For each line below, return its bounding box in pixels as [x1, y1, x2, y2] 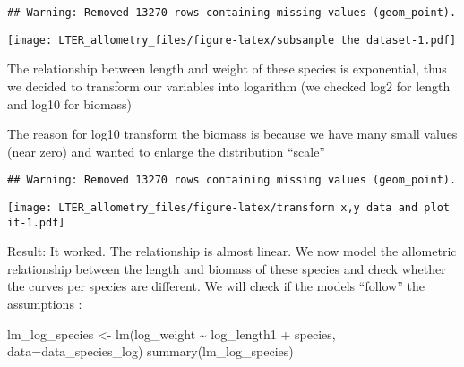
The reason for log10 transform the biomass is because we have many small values [7, 124, 458, 143]
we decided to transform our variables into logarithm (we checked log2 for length [7, 76, 451, 95]
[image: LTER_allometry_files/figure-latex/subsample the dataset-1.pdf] [7, 33, 457, 47]
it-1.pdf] [7, 216, 65, 229]
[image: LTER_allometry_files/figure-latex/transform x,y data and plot [7, 201, 450, 214]
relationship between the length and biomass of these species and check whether [7, 259, 446, 277]
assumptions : [7, 294, 82, 313]
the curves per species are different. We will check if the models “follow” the [7, 277, 425, 295]
